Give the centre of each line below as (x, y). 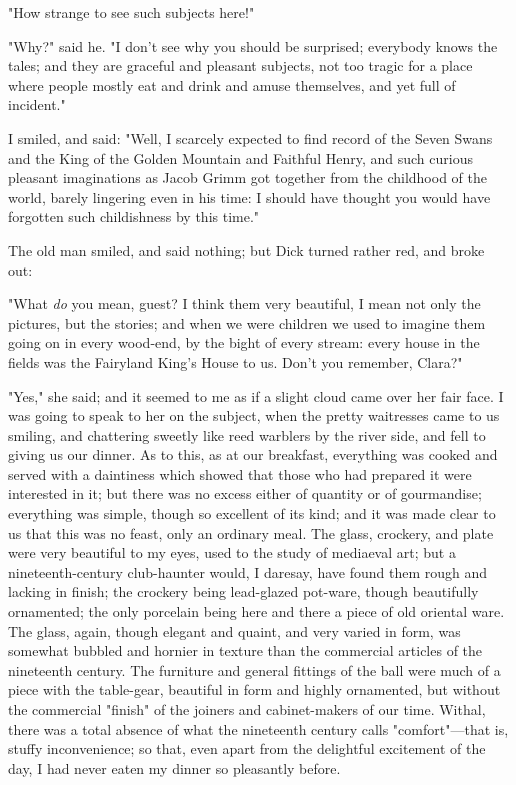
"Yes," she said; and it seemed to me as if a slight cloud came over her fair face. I (256, 395)
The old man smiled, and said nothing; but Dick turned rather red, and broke (246, 249)
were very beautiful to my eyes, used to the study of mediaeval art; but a (232, 552)
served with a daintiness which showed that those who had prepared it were (240, 473)
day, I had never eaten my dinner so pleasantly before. (174, 767)
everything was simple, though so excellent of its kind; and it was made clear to (252, 513)
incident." (37, 104)
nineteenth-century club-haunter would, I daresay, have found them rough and (248, 571)
